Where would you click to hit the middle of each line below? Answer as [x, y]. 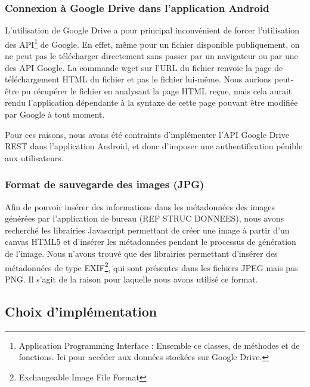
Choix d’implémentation [81, 311]
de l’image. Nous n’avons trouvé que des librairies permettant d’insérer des [141, 253]
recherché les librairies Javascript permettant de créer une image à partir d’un [147, 230]
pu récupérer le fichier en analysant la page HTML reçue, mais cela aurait [157, 90]
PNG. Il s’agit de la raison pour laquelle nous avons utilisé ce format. [131, 279]
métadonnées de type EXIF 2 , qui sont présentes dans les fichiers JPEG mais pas [151, 266]
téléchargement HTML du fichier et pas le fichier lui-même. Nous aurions [138, 79]
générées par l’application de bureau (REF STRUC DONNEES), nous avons [145, 218]
